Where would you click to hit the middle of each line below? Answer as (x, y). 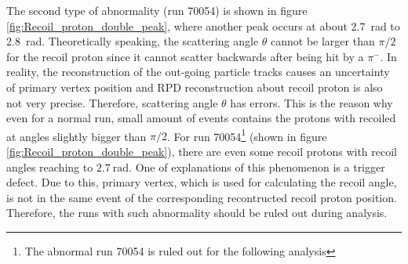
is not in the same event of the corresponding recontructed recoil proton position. (202, 197)
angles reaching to (50, 166)
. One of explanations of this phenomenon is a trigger (257, 166)
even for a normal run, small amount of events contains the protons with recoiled (201, 118)
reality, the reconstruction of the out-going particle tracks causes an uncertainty (198, 72)
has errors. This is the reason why (311, 102)
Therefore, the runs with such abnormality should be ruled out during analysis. (197, 213)
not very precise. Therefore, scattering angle (112, 102)
